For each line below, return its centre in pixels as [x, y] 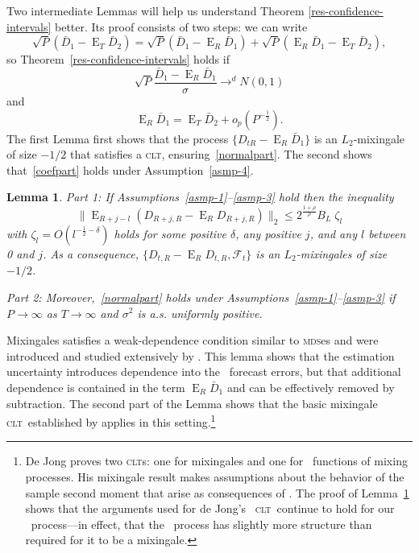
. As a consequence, [91, 253]
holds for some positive [170, 233]
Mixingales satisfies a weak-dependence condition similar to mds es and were [193, 340]
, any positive [268, 233]
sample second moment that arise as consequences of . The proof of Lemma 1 [217, 492]
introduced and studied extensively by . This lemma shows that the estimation [201, 355]
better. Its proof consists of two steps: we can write [181, 26]
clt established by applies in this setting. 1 [111, 421]
